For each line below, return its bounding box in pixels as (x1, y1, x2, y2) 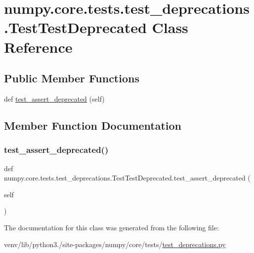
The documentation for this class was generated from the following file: (4, 222, 219, 232)
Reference (4, 36, 73, 57)
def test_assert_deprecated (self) (4, 93, 105, 104)
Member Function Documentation (4, 117, 182, 133)
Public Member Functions (4, 71, 139, 86)
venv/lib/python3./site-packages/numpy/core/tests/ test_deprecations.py (4, 239, 226, 249)
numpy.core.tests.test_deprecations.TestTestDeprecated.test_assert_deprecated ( (4, 173, 251, 183)
